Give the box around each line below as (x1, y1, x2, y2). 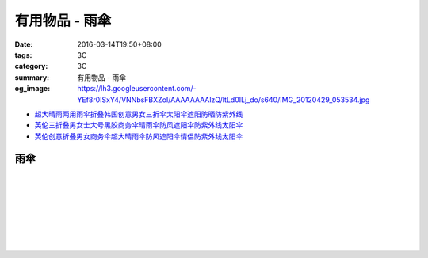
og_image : (14, 84, 51, 93)
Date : (14, 40, 33, 49)
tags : (14, 50, 32, 59)
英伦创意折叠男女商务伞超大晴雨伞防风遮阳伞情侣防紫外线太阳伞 (34, 131, 243, 141)
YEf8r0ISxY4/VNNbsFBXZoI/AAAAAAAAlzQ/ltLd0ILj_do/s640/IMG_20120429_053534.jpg (77, 95, 370, 104)
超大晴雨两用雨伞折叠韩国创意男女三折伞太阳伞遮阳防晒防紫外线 (34, 109, 243, 119)
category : (14, 62, 48, 71)
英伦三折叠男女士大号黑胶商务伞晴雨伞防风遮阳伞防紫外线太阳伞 (34, 120, 243, 130)
